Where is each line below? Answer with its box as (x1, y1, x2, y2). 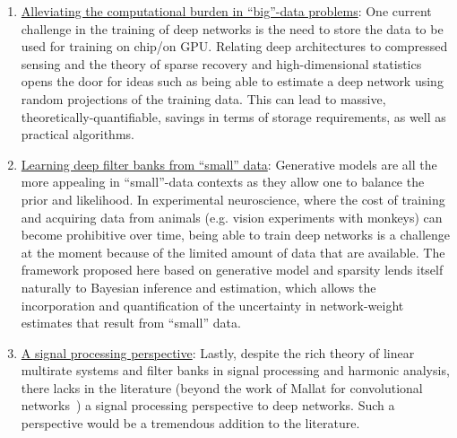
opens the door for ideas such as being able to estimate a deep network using (21, 72, 444, 91)
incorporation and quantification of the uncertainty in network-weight (21, 295, 404, 314)
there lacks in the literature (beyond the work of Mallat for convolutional (21, 378, 423, 397)
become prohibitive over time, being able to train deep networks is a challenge (21, 225, 451, 244)
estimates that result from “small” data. (21, 313, 241, 332)
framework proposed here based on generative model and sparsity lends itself (21, 260, 444, 279)
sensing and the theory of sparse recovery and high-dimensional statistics (21, 54, 422, 73)
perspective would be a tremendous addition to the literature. (21, 414, 360, 433)
